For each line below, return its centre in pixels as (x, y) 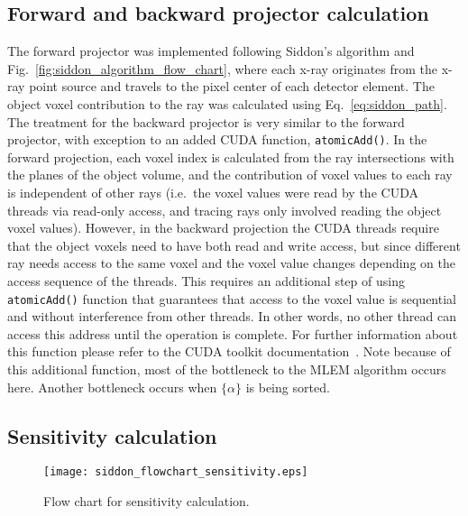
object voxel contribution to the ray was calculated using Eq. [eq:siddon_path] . (227, 103)
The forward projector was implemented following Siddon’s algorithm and (211, 51)
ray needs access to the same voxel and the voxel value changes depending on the (231, 263)
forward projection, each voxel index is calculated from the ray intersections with (231, 157)
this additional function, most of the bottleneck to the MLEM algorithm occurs (227, 369)
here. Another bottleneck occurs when (112, 387)
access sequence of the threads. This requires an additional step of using (206, 280)
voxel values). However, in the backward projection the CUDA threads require (223, 228)
